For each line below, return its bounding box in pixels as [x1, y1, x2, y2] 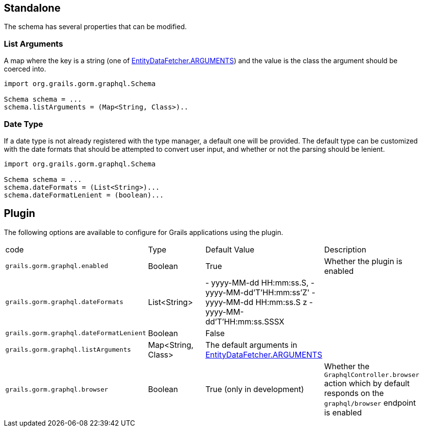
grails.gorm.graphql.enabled [5, 262, 108, 270]
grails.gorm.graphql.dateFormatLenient [5, 329, 146, 337]
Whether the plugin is [324, 256, 403, 266]
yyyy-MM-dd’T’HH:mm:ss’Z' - [205, 287, 316, 297]
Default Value [205, 244, 255, 254]
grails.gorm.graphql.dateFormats [5, 298, 123, 306]
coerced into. [4, 65, 46, 73]
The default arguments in [205, 340, 298, 350]
